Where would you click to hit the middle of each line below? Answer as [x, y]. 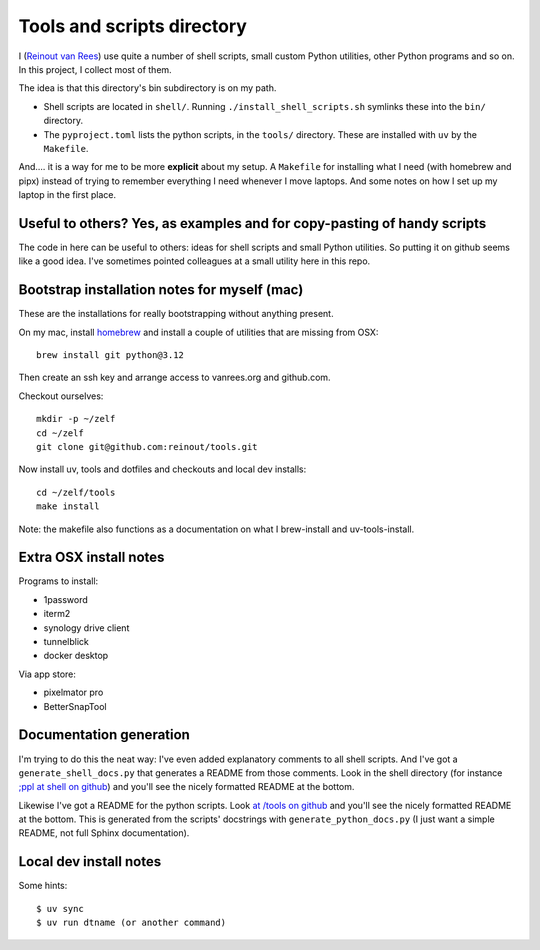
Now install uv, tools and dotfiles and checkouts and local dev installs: [162, 469]
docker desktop [76, 656]
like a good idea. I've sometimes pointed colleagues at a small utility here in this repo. [194, 261]
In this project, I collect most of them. [95, 69]
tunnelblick [66, 642]
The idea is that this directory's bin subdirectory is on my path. [147, 88]
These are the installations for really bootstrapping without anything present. [176, 314]
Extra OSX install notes [91, 557]
